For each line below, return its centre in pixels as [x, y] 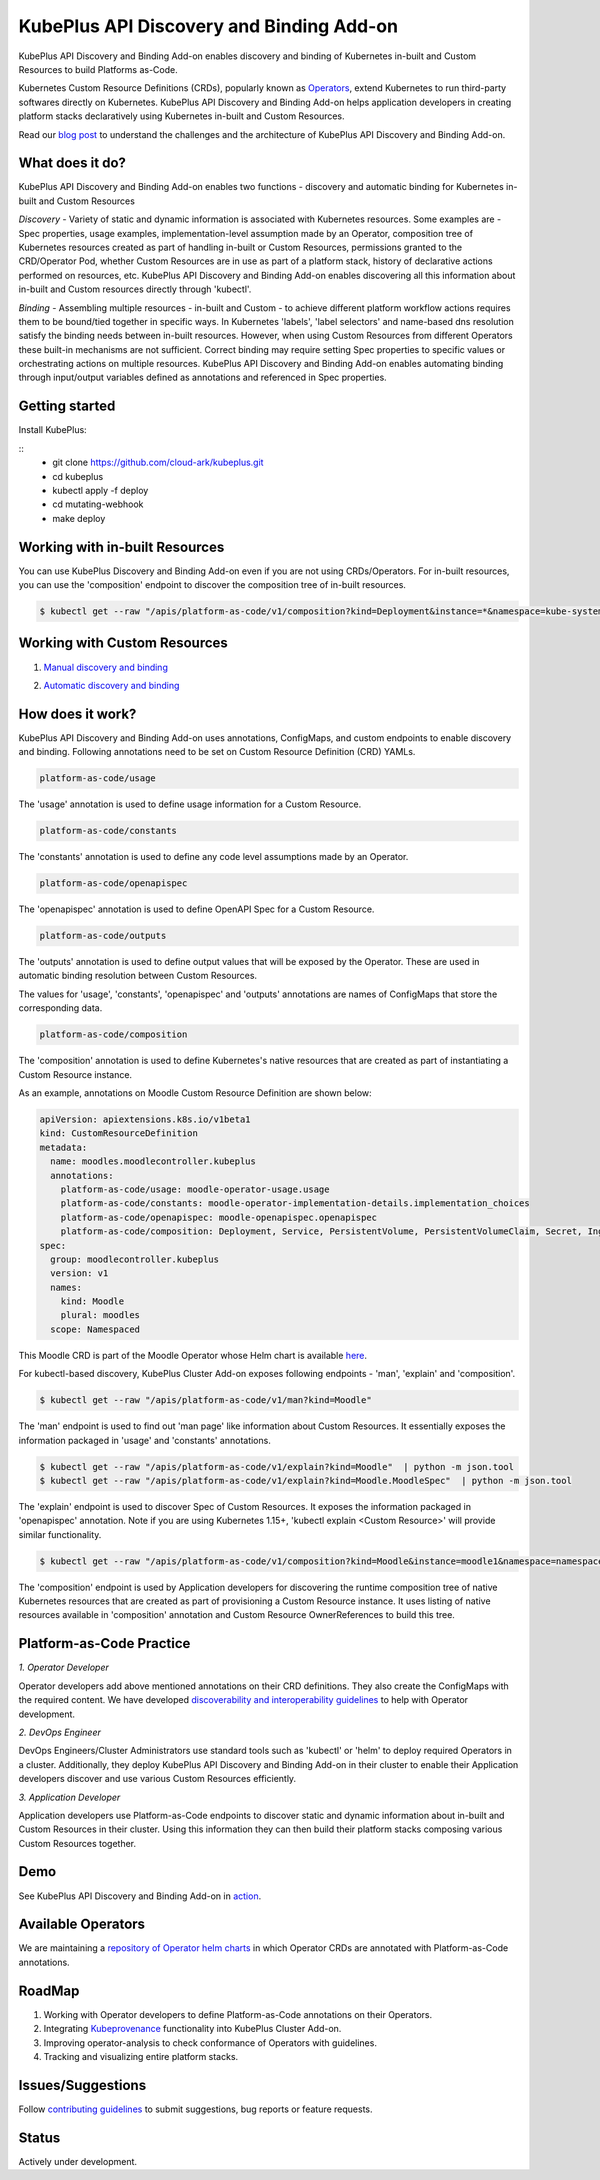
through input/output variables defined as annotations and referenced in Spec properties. [202, 377]
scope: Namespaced [95, 1329]
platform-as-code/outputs [103, 936]
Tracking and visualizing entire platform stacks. [141, 2056]
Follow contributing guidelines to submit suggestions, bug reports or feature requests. [196, 2109]
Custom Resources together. [77, 1843]
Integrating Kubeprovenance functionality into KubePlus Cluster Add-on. [192, 2029]
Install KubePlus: [52, 430]
